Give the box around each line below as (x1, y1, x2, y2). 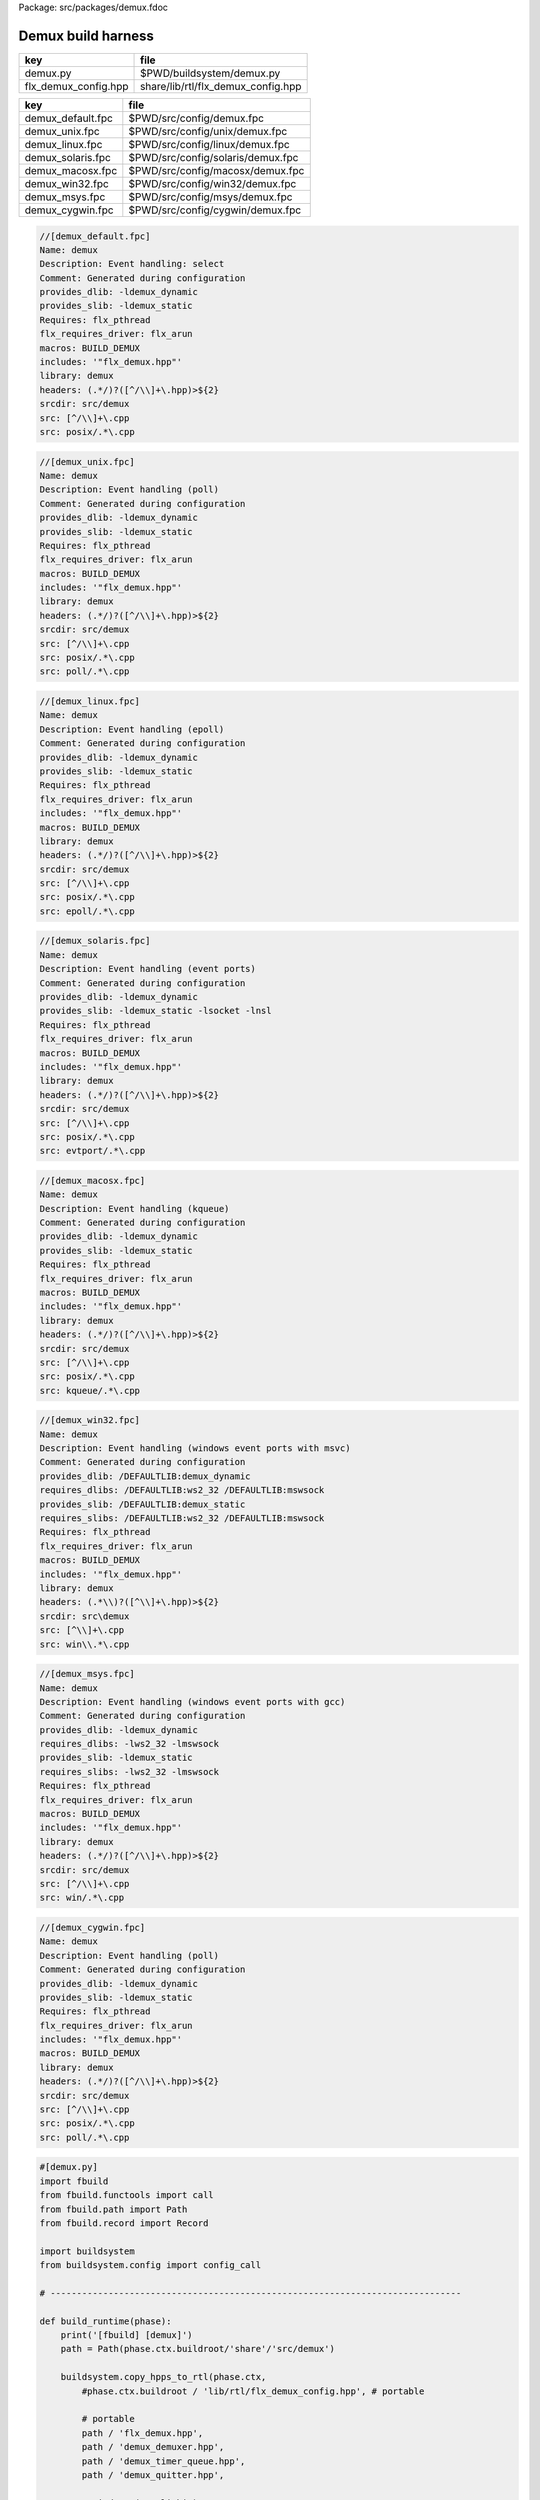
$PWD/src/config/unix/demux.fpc (128, 124, 288, 138)
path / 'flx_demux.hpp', (81, 2427, 204, 2439)
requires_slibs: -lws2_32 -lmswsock (39, 1766, 220, 1777)
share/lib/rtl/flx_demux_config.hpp (140, 79, 302, 93)
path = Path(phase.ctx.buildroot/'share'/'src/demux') (60, 2343, 335, 2355)
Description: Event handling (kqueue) (39, 1203, 230, 1214)
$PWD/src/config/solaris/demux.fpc (128, 150, 299, 164)
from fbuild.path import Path (39, 2203, 188, 2215)
